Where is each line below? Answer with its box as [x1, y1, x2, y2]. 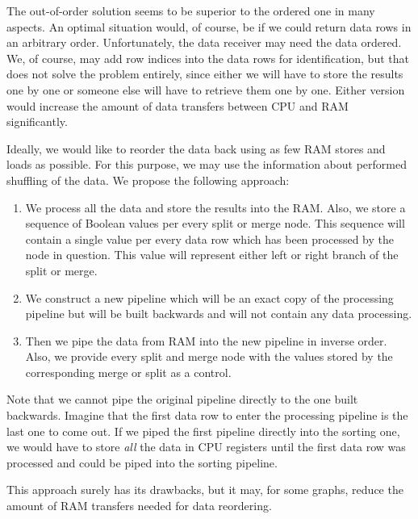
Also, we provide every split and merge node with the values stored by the [25, 348, 393, 365]
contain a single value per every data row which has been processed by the [25, 230, 394, 247]
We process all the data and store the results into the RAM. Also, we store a [25, 199, 406, 216]
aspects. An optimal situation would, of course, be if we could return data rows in [6, 18, 412, 35]
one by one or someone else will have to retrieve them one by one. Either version [6, 81, 405, 98]
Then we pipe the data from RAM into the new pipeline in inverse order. [25, 332, 387, 349]
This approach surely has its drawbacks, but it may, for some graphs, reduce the [6, 481, 403, 498]
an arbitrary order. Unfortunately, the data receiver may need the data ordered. [6, 34, 402, 51]
